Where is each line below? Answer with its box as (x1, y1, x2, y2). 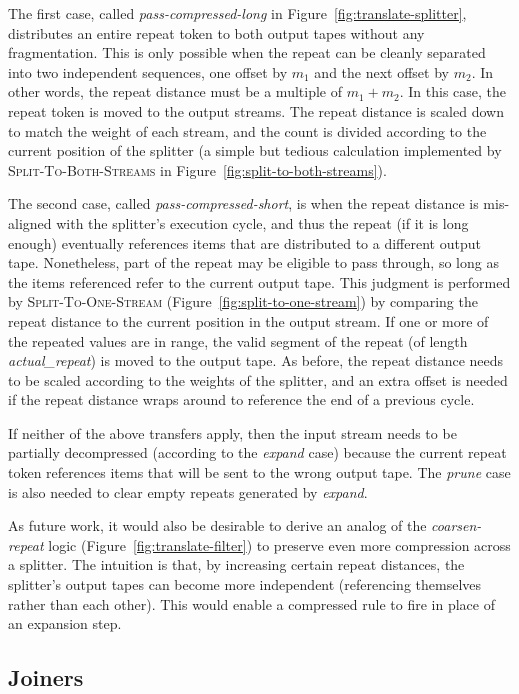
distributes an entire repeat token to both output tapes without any (8, 22, 425, 43)
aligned (8, 212, 52, 233)
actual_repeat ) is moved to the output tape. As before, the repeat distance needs (8, 350, 504, 371)
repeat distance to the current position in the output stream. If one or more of (8, 310, 489, 331)
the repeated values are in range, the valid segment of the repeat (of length (8, 330, 468, 351)
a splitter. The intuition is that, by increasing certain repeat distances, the (8, 554, 465, 575)
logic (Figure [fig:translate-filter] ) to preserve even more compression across (48, 534, 511, 555)
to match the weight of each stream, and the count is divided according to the (8, 120, 487, 141)
